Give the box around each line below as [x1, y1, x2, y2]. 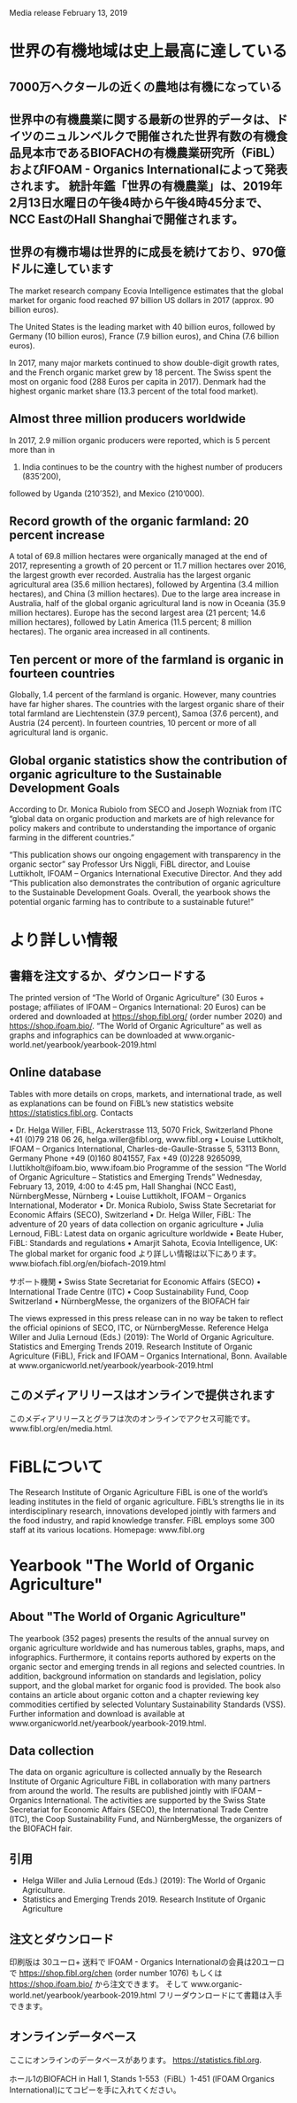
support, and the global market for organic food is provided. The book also [9, 1679, 281, 1691]
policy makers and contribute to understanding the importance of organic [9, 823, 277, 834]
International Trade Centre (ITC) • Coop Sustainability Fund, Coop [9, 1286, 249, 1297]
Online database [9, 1065, 102, 1080]
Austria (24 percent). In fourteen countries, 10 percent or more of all [9, 718, 257, 728]
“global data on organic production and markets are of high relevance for [9, 814, 275, 824]
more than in [9, 444, 56, 455]
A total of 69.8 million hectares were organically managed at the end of [9, 551, 268, 562]
